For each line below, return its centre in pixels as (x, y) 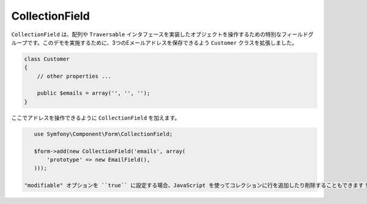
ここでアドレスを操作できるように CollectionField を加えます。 (96, 118)
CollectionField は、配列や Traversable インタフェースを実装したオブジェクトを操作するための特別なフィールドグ (162, 34)
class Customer (47, 59)
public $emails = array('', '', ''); (94, 93)
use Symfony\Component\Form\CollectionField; (103, 134)
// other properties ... (74, 76)
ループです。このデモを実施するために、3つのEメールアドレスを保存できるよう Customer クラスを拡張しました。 (154, 42)
